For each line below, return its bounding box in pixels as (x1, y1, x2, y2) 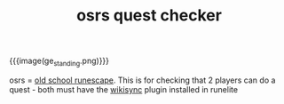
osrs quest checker (76, 5, 222, 26)
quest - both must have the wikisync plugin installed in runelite (9, 84, 238, 94)
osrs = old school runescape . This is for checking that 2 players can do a (9, 75, 276, 85)
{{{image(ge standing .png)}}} (9, 55, 109, 68)
